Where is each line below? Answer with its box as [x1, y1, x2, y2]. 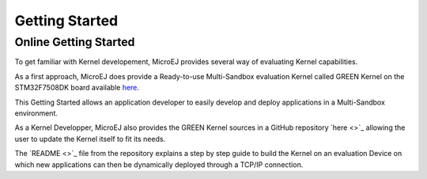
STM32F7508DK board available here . [14, 83, 140, 93]
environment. [14, 108, 59, 118]
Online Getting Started [14, 35, 135, 49]
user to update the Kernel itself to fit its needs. [14, 134, 166, 143]
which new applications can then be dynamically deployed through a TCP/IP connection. [14, 159, 304, 169]
